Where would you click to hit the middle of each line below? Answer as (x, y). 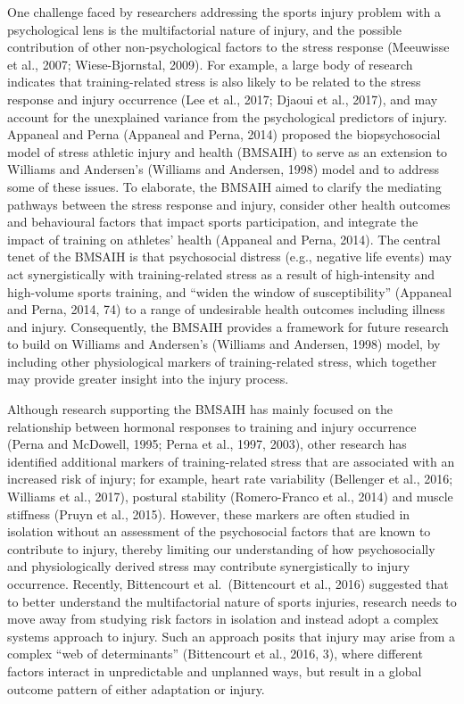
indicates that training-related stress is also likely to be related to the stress (214, 82)
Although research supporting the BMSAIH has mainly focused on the (200, 409)
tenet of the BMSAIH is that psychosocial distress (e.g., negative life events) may (230, 257)
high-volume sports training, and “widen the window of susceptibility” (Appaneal (230, 291)
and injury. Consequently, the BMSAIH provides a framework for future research (228, 326)
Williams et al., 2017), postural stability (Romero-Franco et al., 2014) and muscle (230, 497)
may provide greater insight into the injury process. (148, 379)
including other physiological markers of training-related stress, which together (222, 361)
